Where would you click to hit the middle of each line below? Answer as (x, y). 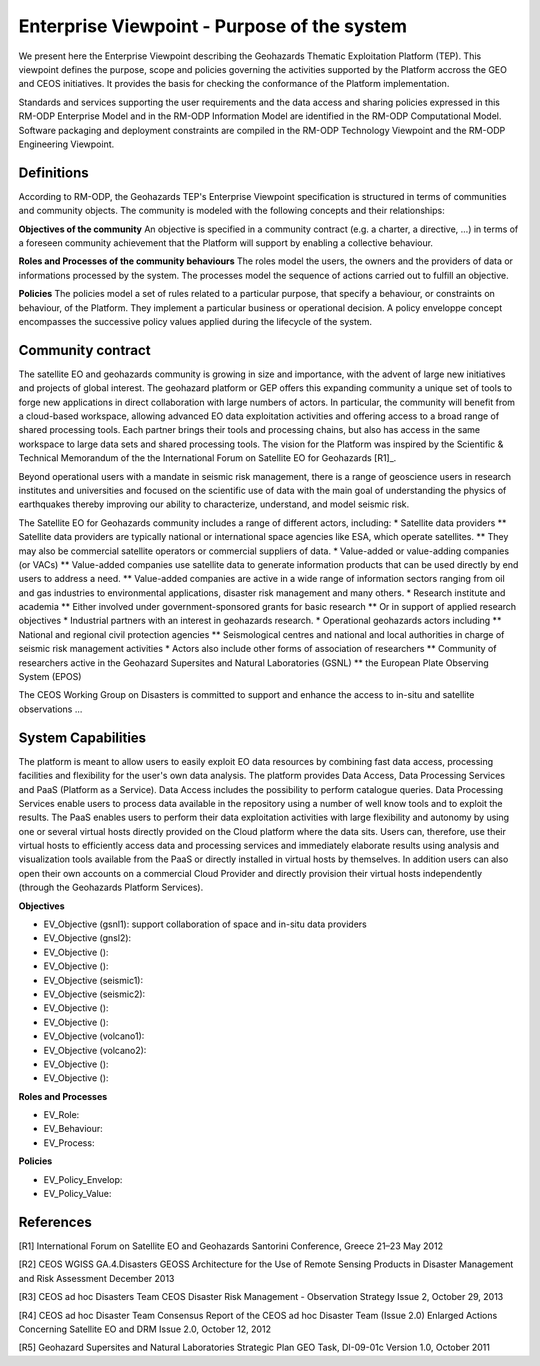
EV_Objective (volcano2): (95, 1050)
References (55, 1221)
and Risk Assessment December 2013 (96, 1278)
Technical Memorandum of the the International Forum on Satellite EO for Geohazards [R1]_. (207, 458)
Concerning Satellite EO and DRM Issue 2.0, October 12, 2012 (145, 1329)
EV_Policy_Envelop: (83, 1179)
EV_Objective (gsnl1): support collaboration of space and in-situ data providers (205, 924)
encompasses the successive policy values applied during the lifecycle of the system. (195, 321)
